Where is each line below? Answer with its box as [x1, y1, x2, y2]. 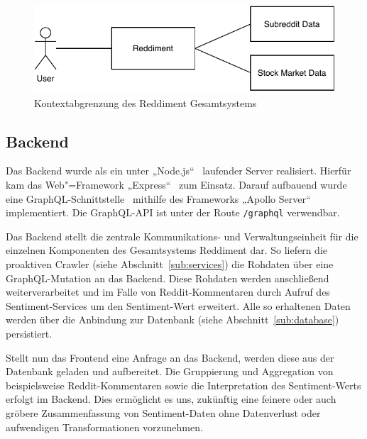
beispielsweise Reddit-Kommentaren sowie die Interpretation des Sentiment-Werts [6, 377, 361, 392]
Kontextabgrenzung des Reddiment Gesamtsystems [34, 95, 257, 110]
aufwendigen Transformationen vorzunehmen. [6, 419, 203, 434]
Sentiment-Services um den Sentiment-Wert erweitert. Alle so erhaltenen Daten [6, 298, 351, 313]
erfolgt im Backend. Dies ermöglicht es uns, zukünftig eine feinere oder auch [6, 391, 336, 406]
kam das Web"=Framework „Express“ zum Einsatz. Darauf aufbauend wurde [6, 177, 347, 191]
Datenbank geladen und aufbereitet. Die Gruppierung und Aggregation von [6, 364, 334, 379]
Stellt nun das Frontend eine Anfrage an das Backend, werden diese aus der [6, 350, 334, 365]
